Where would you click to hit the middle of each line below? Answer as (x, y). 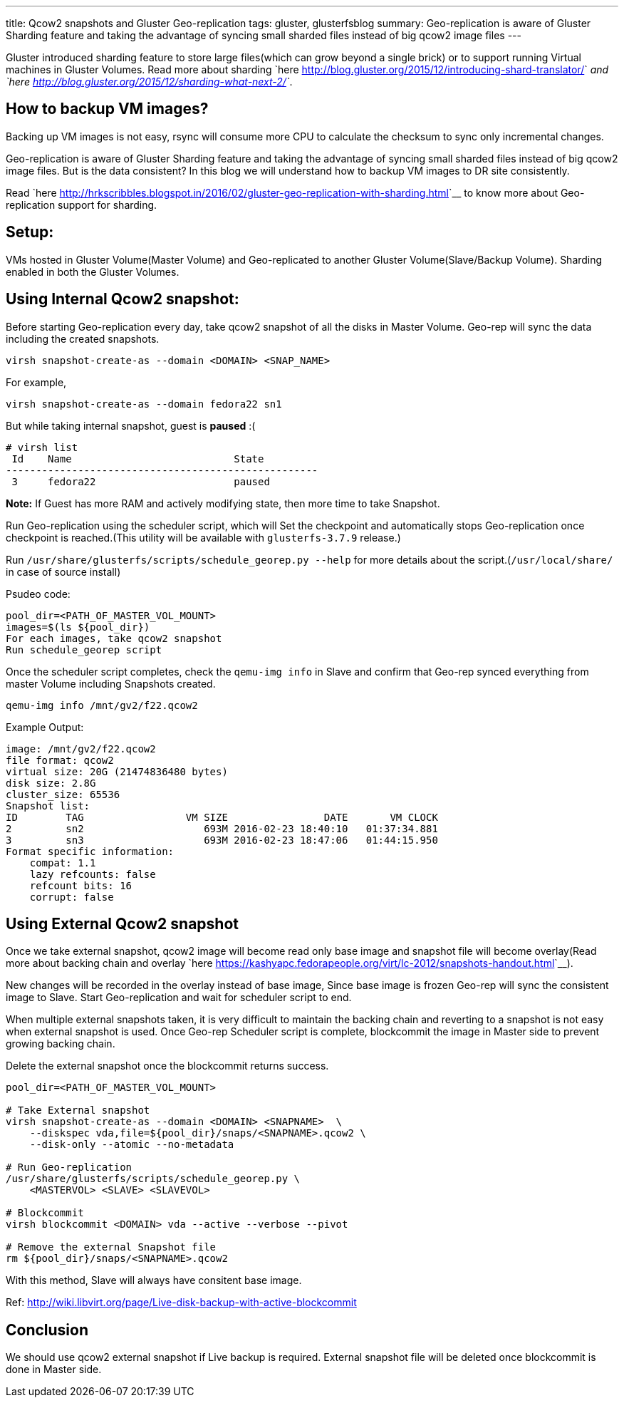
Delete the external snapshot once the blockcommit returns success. (167, 1066)
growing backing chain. (61, 1044)
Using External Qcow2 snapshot (122, 923)
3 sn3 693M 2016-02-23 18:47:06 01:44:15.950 (222, 840)
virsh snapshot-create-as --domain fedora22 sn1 (144, 404)
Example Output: (45, 727)
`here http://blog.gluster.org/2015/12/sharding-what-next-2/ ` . (149, 82)
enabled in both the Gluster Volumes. (93, 271)
